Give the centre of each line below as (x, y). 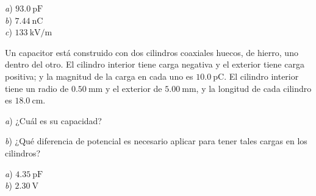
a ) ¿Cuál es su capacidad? (53, 120)
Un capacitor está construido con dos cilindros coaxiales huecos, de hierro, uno (152, 52)
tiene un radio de (37, 88)
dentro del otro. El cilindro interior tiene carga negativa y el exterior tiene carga (155, 64)
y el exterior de (134, 88)
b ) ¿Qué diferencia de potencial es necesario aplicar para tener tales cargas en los (156, 141)
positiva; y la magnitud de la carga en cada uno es (99, 76)
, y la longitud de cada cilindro (254, 88)
